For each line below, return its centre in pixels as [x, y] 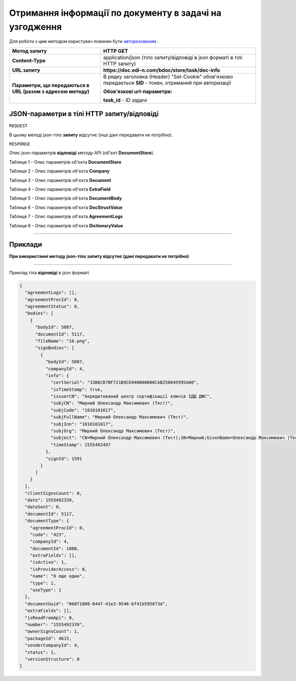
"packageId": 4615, [48, 638]
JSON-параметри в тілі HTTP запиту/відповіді [84, 114]
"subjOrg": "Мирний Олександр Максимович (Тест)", [113, 431]
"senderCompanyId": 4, [52, 645]
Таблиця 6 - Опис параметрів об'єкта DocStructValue [66, 207]
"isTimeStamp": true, [77, 389]
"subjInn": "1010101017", [82, 424]
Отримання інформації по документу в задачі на [115, 13]
